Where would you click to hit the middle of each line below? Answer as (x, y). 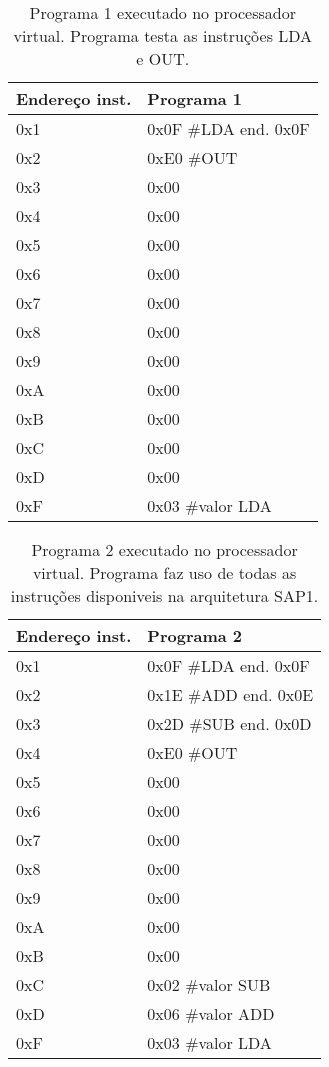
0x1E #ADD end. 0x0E (230, 694)
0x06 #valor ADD (211, 1013)
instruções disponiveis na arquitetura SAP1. (164, 595)
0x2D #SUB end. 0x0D (229, 723)
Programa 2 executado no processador (164, 549)
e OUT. (163, 58)
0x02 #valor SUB (209, 984)
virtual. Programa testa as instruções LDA (163, 35)
